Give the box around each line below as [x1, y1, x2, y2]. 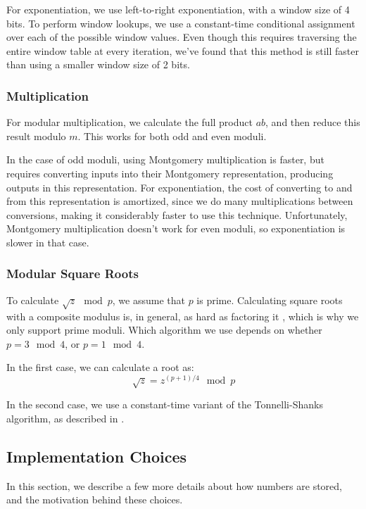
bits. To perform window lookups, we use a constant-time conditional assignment [6, 15, 355, 30]
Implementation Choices [6, 445, 187, 467]
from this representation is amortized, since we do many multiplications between [6, 194, 353, 208]
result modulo [6, 128, 66, 143]
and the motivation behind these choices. [6, 492, 183, 507]
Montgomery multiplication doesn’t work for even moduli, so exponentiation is [6, 221, 346, 236]
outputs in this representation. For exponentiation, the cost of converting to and [6, 180, 353, 194]
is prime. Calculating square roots [196, 292, 343, 307]
